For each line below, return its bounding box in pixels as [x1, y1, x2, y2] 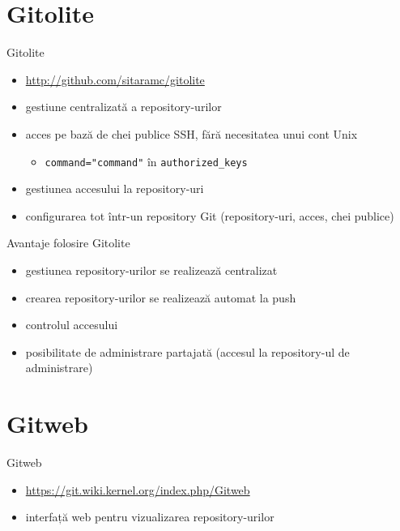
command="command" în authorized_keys [45, 152, 248, 169]
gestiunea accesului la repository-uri [25, 180, 204, 197]
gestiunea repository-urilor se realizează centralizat [25, 261, 278, 278]
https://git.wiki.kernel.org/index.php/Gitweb [25, 481, 250, 498]
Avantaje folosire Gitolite [6, 234, 130, 251]
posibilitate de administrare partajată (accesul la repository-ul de [25, 343, 350, 360]
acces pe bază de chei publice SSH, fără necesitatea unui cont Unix [25, 125, 358, 142]
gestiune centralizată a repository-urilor [25, 98, 222, 115]
